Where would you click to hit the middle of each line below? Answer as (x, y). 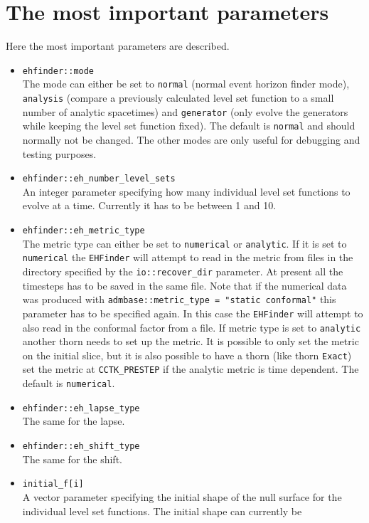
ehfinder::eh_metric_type (84, 231)
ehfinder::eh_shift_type (81, 447)
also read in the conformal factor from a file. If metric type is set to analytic (192, 327)
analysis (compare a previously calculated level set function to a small (178, 98)
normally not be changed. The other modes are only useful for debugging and (191, 139)
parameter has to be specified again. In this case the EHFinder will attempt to (193, 313)
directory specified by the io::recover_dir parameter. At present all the (183, 271)
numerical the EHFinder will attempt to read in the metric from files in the (188, 257)
